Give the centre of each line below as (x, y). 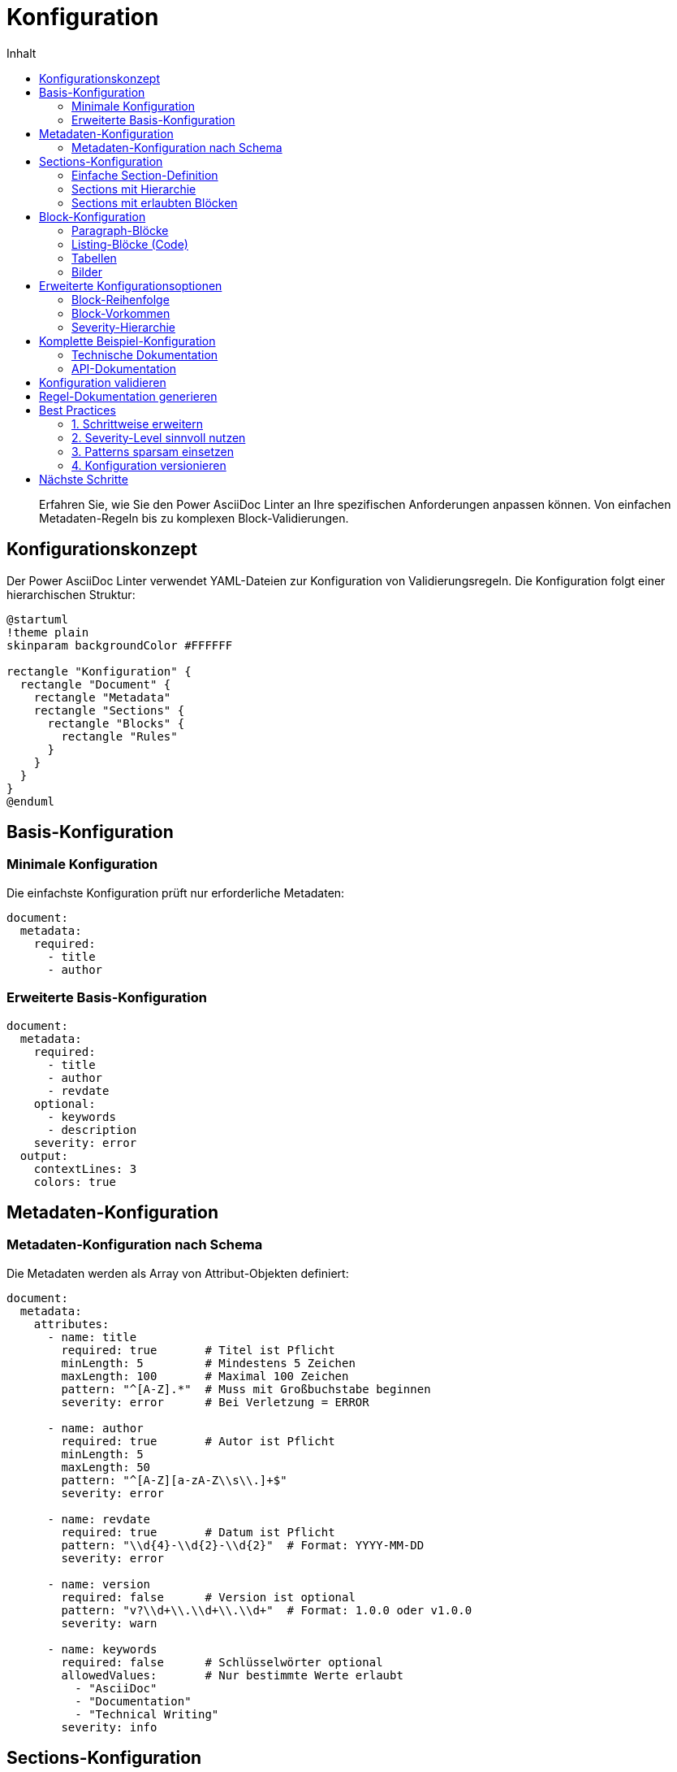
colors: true (75, 1181)
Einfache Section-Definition (145, 175)
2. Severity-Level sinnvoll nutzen (159, 437)
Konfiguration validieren (103, 382)
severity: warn (109, 1623)
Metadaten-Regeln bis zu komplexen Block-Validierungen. (194, 518)
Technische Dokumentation (145, 354)
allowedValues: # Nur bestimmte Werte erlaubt (232, 1675)
